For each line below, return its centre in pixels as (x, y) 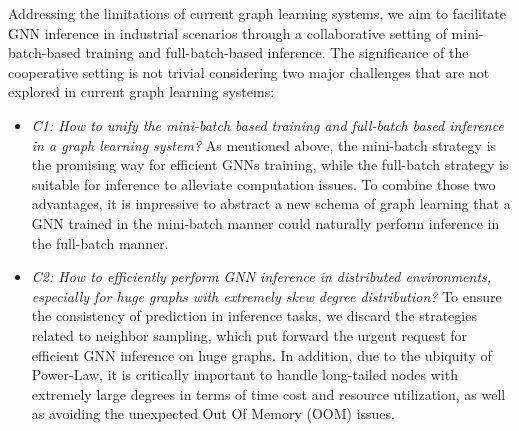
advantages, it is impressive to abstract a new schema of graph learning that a (271, 203)
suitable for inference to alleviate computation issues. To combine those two (263, 183)
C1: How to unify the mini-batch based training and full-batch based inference (267, 124)
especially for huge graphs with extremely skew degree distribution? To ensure (266, 295)
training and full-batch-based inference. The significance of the (277, 52)
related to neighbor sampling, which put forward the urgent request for (249, 334)
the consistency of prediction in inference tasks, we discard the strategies (254, 315)
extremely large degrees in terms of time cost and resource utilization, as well (268, 393)
